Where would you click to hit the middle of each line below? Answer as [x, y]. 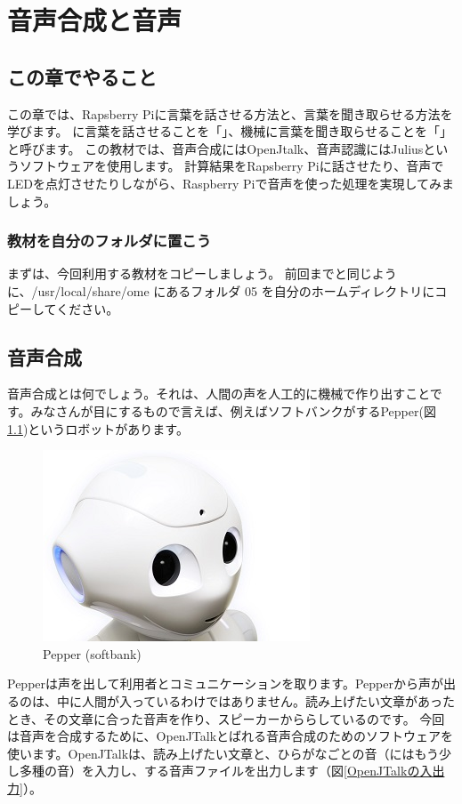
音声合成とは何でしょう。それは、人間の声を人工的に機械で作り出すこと [219, 394]
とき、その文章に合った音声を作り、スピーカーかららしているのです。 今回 [226, 718]
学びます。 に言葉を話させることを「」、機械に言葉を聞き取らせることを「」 [230, 131]
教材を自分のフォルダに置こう [109, 241]
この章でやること [82, 76]
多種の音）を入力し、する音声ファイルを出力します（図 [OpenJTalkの [219, 771]
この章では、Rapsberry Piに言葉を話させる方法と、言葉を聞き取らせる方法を [230, 113]
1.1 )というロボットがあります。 [98, 428]
